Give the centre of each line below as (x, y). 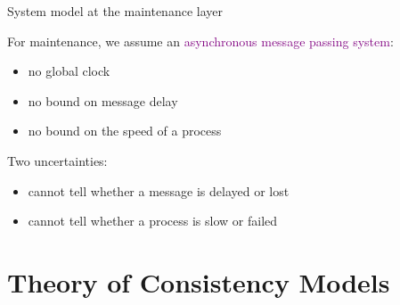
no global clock (69, 71)
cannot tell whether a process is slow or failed (153, 221)
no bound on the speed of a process (125, 131)
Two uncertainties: (57, 160)
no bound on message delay (103, 100)
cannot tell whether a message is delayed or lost (159, 190)
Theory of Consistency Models (199, 281)
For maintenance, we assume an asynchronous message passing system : (200, 41)
